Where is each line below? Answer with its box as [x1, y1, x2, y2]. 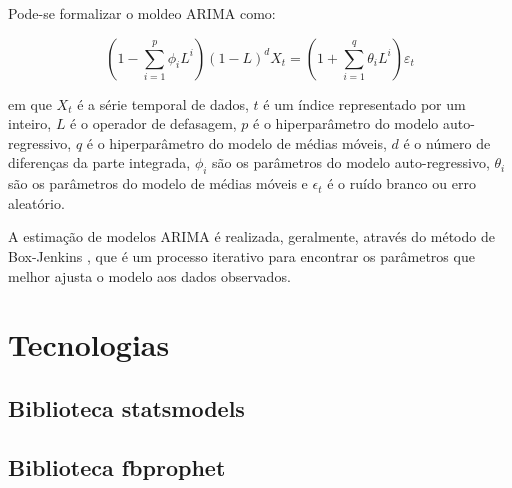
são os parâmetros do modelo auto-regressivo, [212, 152, 490, 173]
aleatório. [8, 192, 65, 213]
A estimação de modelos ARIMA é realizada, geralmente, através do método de [8, 226, 495, 247]
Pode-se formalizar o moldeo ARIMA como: [8, 3, 276, 23]
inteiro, [8, 113, 52, 134]
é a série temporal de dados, [77, 93, 249, 114]
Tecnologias [8, 324, 170, 365]
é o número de [403, 132, 491, 153]
